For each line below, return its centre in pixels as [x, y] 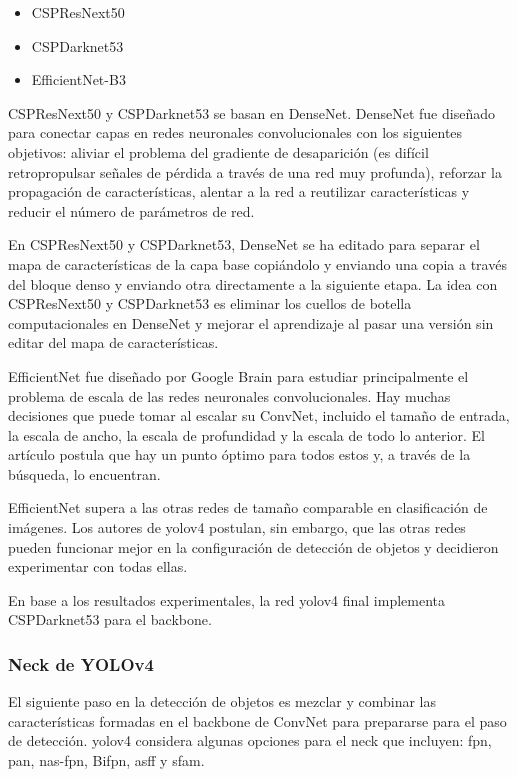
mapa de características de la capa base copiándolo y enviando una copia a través [257, 263]
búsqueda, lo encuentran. [84, 473]
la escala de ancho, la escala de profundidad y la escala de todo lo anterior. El [246, 434]
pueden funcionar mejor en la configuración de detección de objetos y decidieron [253, 546]
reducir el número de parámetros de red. [131, 210]
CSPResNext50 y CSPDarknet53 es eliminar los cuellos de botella [210, 303]
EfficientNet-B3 [78, 79]
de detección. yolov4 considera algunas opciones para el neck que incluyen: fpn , [250, 740]
